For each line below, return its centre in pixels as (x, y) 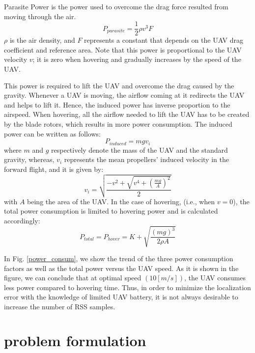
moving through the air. (40, 16)
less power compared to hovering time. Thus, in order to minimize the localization (127, 287)
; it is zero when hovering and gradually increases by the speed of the (137, 59)
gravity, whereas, (29, 159)
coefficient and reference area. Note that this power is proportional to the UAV (123, 49)
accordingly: (22, 220)
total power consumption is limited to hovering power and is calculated (111, 211)
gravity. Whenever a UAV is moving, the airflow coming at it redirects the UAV (124, 95)
